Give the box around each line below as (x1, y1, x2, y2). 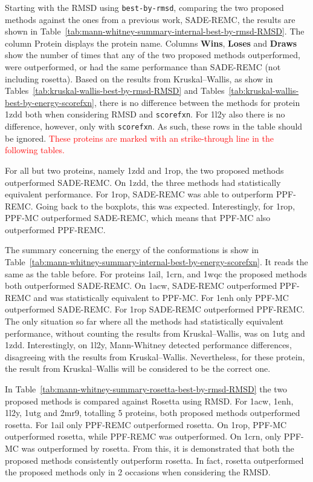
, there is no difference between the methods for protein (94, 96, 300, 108)
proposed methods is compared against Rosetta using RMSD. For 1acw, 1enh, (5, 394, 294, 407)
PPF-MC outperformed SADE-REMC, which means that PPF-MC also (5, 211, 271, 224)
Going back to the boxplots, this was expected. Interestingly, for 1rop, (36, 199, 295, 212)
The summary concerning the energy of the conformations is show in (5, 243, 259, 256)
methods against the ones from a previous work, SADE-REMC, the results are (5, 13, 295, 25)
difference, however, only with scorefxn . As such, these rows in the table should (5, 120, 303, 133)
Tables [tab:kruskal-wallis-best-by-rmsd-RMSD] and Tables (5, 84, 225, 97)
